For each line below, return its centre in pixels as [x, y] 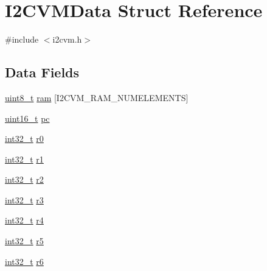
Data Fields [42, 72]
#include [22, 39]
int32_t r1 [24, 159]
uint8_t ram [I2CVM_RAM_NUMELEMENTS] [97, 97]
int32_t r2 [24, 179]
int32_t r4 [24, 220]
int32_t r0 [24, 139]
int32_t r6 [24, 261]
